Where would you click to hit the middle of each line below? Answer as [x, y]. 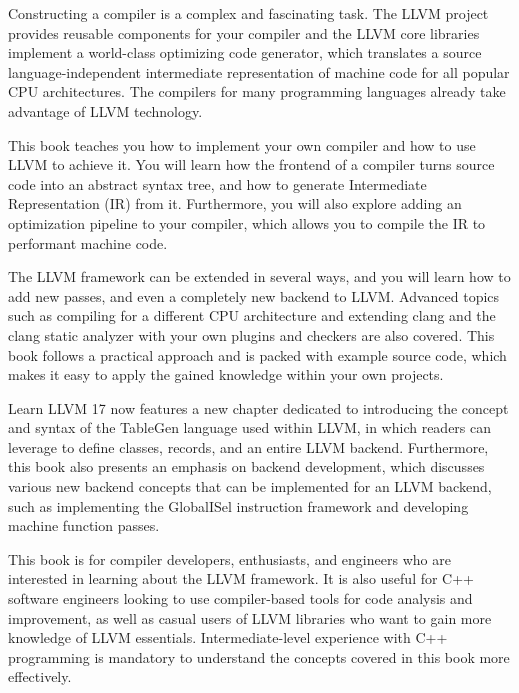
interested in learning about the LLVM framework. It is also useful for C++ [241, 578]
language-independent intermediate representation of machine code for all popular [259, 71]
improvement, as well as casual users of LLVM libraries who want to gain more [250, 617]
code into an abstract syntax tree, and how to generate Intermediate [217, 183]
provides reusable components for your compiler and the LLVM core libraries [244, 32]
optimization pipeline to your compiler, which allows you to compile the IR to [247, 222]
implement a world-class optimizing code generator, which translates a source [245, 52]
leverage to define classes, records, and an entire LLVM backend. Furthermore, [248, 446]
